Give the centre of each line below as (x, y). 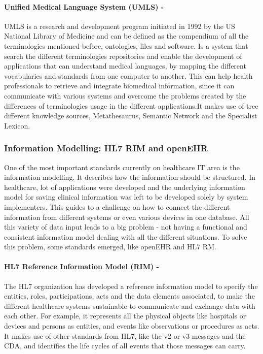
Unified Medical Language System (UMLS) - (84, 6)
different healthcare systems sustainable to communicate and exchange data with (130, 305)
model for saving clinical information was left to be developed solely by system (126, 197)
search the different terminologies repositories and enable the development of (123, 56)
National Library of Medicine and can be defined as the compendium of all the (126, 36)
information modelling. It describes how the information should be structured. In (130, 177)
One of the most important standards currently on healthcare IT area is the (122, 167)
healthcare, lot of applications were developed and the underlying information (125, 187)
